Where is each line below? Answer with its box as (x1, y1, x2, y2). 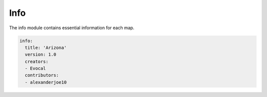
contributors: (25, 72, 59, 78)
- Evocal (25, 66, 46, 71)
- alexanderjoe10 (25, 79, 67, 85)
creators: (25, 58, 49, 64)
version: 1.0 (25, 52, 56, 57)
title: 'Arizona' (25, 45, 67, 50)
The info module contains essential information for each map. (9, 25, 134, 31)
